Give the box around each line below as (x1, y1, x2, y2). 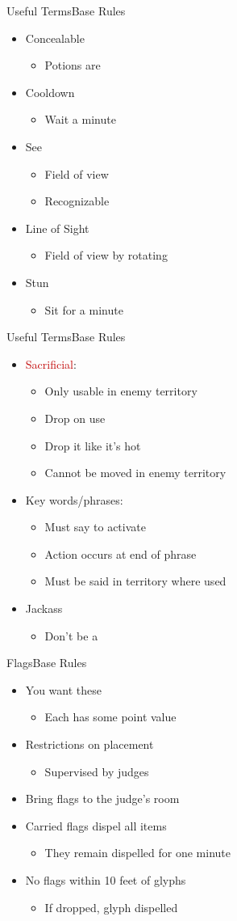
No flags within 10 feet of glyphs (25, 872, 186, 888)
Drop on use (44, 409, 106, 426)
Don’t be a (44, 627, 98, 644)
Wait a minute (44, 111, 116, 128)
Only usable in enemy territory (44, 382, 197, 399)
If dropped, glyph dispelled (44, 898, 178, 915)
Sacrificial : (25, 355, 77, 372)
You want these (25, 681, 102, 698)
